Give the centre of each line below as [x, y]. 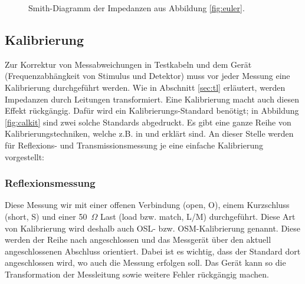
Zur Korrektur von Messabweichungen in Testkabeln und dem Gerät [128, 64]
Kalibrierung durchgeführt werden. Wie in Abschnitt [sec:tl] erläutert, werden [145, 87]
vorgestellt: [25, 156]
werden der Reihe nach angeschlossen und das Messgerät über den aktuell [138, 240]
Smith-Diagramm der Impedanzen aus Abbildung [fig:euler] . [137, 8]
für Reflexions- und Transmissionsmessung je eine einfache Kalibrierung [134, 145]
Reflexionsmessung [50, 183]
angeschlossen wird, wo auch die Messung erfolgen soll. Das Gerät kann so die [145, 262]
